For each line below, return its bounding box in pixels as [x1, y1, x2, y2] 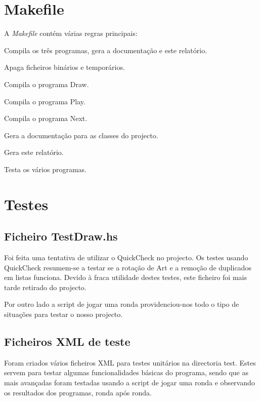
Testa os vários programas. [4, 164, 86, 174]
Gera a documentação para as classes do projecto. [4, 130, 158, 140]
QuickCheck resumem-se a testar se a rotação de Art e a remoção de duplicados [4, 262, 251, 272]
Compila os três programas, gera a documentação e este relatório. [4, 45, 207, 55]
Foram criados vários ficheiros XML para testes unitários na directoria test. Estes [4, 357, 256, 368]
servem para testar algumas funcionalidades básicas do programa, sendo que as [4, 367, 249, 378]
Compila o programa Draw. [4, 78, 89, 89]
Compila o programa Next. [4, 113, 88, 124]
